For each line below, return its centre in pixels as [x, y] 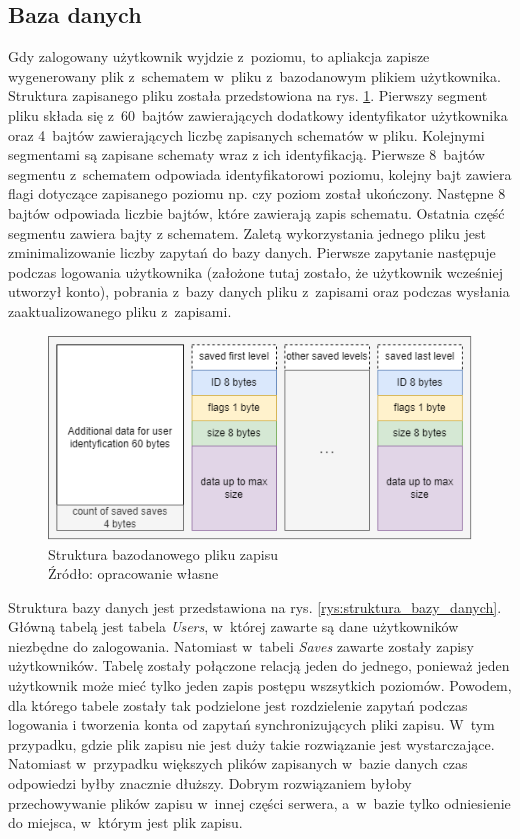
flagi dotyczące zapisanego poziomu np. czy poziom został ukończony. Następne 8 [257, 193]
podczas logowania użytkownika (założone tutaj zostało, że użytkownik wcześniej [255, 271]
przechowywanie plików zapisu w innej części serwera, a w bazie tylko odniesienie [259, 802]
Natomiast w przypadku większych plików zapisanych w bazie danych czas [238, 763]
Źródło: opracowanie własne [133, 573]
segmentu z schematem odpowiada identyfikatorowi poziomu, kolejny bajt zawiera [260, 173]
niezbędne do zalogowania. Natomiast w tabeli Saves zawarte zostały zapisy [241, 645]
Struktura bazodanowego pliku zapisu [163, 553]
